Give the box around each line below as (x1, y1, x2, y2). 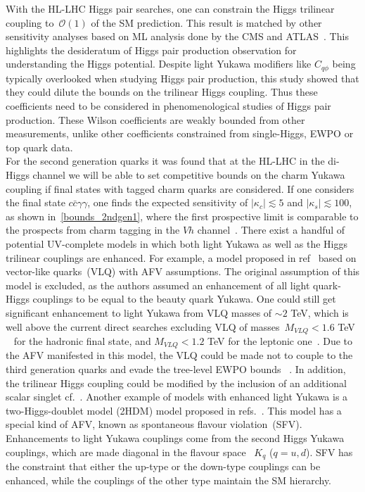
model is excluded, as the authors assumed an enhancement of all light (6, 277, 310, 292)
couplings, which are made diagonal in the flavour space (6, 444, 246, 459)
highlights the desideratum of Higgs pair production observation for (6, 42, 297, 57)
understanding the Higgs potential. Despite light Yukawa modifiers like (6, 56, 312, 71)
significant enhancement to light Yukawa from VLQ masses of (6, 305, 272, 320)
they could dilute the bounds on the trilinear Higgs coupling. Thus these (6, 84, 318, 99)
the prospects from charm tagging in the (6, 222, 180, 237)
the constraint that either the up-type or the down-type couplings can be (6, 459, 321, 474)
